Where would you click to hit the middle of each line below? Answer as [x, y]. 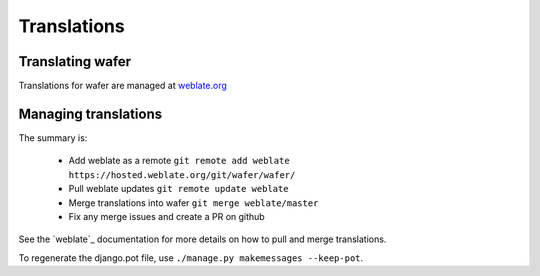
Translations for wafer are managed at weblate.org [122, 86]
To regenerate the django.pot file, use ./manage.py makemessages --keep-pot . [191, 257]
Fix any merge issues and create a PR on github [166, 216]
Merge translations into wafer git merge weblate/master [193, 202]
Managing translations [90, 113]
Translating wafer [75, 61]
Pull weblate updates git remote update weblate [178, 189]
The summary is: [53, 137]
